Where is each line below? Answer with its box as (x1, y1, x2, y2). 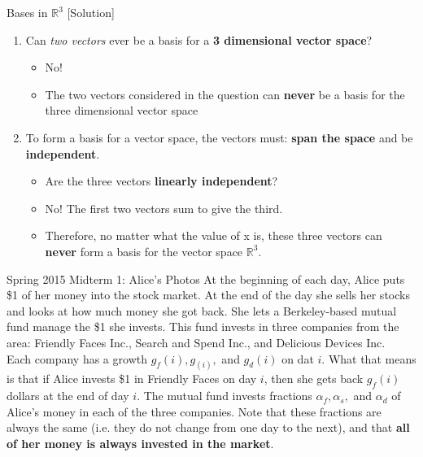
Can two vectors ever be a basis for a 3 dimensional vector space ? (25, 31, 373, 48)
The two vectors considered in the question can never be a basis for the (45, 85, 405, 102)
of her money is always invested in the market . (7, 434, 274, 451)
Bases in (7, 4, 48, 20)
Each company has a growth (7, 350, 147, 367)
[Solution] (67, 4, 115, 20)
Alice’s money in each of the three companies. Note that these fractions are (7, 403, 382, 420)
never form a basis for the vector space (45, 242, 243, 259)
